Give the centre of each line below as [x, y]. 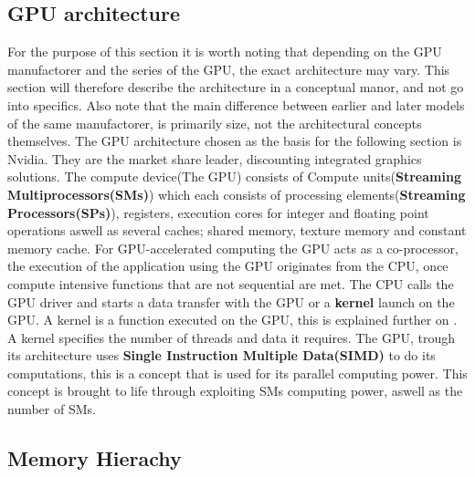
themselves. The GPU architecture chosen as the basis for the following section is [235, 141]
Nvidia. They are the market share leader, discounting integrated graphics [215, 158]
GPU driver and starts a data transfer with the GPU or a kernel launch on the [231, 301]
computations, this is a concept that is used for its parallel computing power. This [237, 373]
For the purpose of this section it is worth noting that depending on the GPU [225, 52]
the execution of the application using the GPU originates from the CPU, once [228, 266]
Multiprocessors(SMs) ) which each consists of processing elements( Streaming [237, 194]
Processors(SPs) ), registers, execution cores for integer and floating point [218, 212]
